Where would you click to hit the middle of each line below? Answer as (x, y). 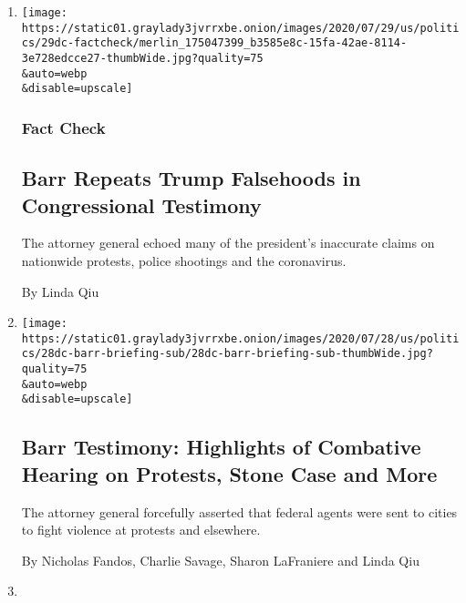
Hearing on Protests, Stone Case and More (229, 473)
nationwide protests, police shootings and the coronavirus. (184, 260)
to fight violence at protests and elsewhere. (141, 530)
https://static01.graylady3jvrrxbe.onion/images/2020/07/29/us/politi (240, 28)
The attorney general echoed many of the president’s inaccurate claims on (228, 243)
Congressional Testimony (141, 204)
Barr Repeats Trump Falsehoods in (191, 178)
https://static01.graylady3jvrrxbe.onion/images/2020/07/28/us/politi (240, 338)
